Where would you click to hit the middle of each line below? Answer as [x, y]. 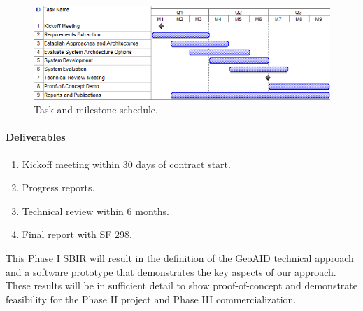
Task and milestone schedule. [96, 110]
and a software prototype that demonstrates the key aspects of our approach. [171, 271]
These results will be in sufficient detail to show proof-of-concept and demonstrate [181, 285]
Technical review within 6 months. [95, 210]
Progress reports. [58, 187]
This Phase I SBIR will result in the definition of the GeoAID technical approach [180, 258]
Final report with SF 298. [77, 234]
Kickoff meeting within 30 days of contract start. [126, 164]
